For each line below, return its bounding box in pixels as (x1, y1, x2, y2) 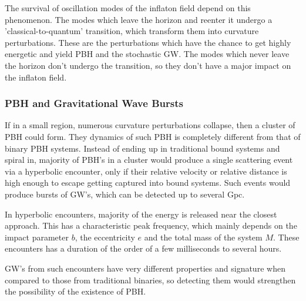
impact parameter (5, 230, 69, 243)
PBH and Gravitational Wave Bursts (5, 96, 183, 111)
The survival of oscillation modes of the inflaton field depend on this (5, 2, 251, 14)
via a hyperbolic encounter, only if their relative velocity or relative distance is (5, 165, 287, 177)
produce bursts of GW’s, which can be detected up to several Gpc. (5, 188, 245, 200)
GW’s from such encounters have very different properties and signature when (5, 262, 285, 274)
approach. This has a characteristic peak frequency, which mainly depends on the (5, 219, 297, 232)
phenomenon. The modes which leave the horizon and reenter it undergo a (5, 13, 273, 25)
